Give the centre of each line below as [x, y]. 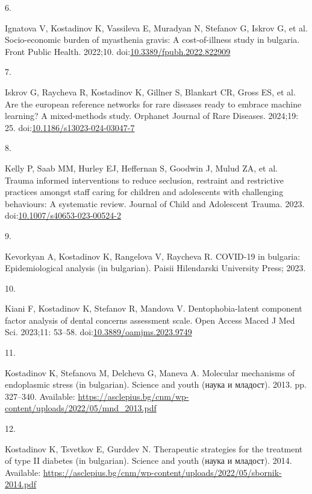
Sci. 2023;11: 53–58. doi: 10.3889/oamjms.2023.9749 [98, 332]
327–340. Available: [40, 396]
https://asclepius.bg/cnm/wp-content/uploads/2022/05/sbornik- [162, 472]
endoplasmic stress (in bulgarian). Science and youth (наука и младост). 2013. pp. [156, 384]
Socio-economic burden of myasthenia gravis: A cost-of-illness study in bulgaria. [152, 40]
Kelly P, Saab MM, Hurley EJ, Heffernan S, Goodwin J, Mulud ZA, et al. [141, 168]
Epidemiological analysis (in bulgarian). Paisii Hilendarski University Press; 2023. [155, 268]
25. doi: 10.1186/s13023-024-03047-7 [70, 127]
